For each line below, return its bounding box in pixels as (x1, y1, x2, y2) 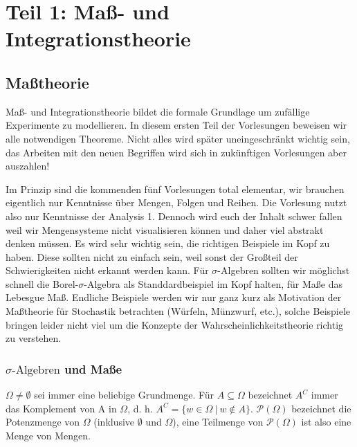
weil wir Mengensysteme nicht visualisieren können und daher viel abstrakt (6, 222, 324, 237)
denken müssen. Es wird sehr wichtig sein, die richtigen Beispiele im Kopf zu (6, 236, 330, 250)
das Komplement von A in (6, 401, 117, 415)
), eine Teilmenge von (172, 414, 264, 429)
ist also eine (301, 414, 351, 429)
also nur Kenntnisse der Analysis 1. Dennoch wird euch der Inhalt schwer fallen (6, 208, 342, 223)
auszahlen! (6, 158, 50, 173)
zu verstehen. (6, 331, 62, 345)
